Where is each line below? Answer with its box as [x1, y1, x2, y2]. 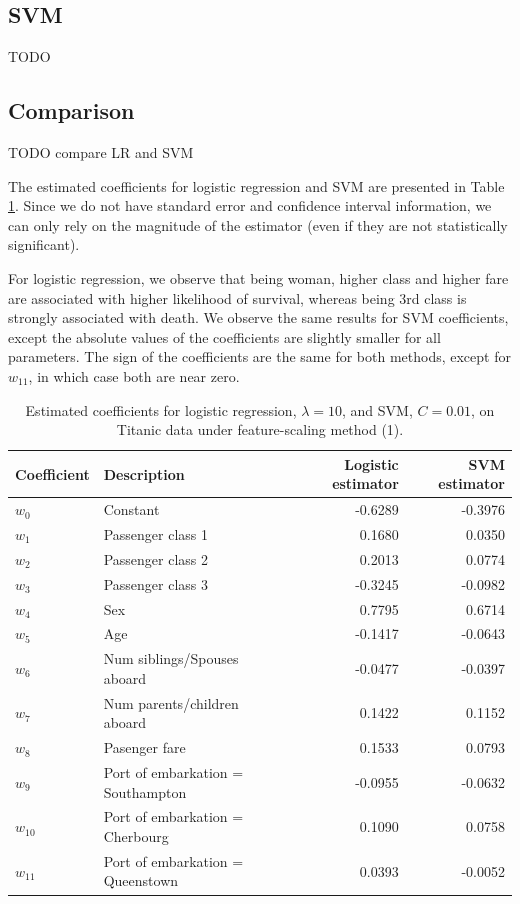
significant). [8, 234, 80, 255]
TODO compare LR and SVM [8, 142, 194, 162]
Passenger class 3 [103, 573, 209, 594]
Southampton [103, 781, 187, 802]
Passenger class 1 [103, 524, 209, 544]
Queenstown [103, 870, 179, 891]
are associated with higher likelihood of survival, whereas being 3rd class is [8, 287, 467, 308]
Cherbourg [103, 825, 169, 846]
